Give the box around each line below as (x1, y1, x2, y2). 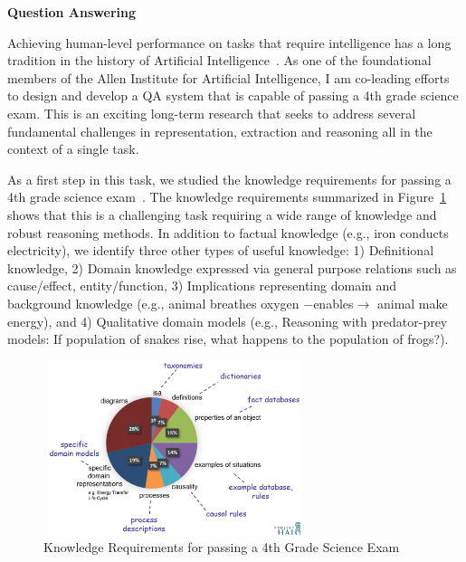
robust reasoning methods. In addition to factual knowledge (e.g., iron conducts (7, 223, 449, 242)
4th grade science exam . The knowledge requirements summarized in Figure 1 (7, 187, 447, 206)
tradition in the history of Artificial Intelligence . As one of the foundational (7, 51, 432, 70)
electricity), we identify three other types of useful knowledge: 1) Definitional (7, 241, 434, 260)
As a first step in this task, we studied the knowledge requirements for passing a (7, 169, 452, 188)
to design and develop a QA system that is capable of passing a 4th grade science (7, 86, 459, 105)
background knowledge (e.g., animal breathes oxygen (7, 293, 300, 312)
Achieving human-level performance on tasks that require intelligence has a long (7, 33, 452, 52)
